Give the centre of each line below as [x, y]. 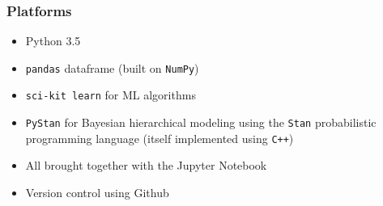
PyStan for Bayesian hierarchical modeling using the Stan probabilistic [201, 122]
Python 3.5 [53, 41]
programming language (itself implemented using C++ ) [160, 138]
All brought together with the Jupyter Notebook [146, 165]
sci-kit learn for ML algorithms [111, 95]
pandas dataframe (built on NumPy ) [112, 67]
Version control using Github [97, 193]
